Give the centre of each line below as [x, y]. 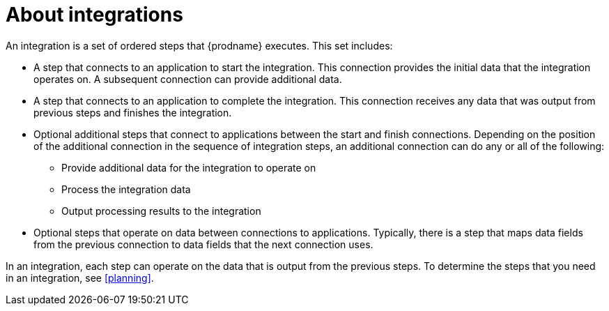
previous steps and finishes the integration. [133, 112]
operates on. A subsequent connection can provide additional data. [188, 79]
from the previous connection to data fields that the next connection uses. [203, 244]
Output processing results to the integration [161, 211]
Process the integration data [126, 189]
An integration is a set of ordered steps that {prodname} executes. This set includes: [199, 45]
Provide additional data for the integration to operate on [189, 167]
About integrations [94, 15]
